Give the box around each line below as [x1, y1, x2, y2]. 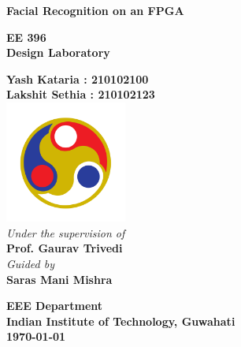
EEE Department [6, 297, 103, 314]
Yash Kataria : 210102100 [6, 70, 149, 87]
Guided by [6, 255, 54, 271]
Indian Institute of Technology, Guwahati [6, 312, 235, 329]
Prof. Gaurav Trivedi [6, 240, 123, 256]
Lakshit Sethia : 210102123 [6, 86, 155, 103]
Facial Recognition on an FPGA [6, 2, 184, 18]
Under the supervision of [6, 224, 125, 241]
